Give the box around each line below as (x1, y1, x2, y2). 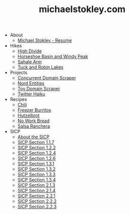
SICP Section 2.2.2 (17, 198, 57, 204)
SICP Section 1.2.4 (17, 150, 56, 156)
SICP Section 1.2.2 (17, 145, 56, 151)
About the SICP (17, 134, 49, 140)
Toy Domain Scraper (17, 86, 60, 92)
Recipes (10, 96, 27, 102)
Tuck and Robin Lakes (17, 64, 64, 70)
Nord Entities (17, 80, 45, 86)
